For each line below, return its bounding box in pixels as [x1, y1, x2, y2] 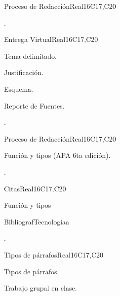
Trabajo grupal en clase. [4, 283, 77, 293]
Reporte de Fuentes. [4, 100, 65, 111]
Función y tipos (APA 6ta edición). [4, 150, 111, 160]
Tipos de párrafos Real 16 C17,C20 [4, 249, 104, 259]
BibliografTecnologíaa [4, 216, 70, 226]
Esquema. [4, 83, 33, 94]
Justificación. [4, 67, 43, 77]
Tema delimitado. [4, 50, 57, 61]
